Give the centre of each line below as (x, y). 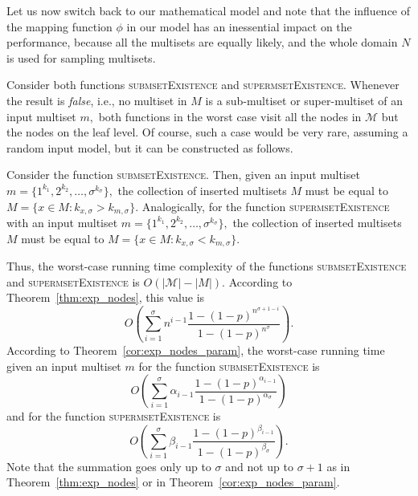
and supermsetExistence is (73, 281)
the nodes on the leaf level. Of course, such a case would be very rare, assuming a (207, 132)
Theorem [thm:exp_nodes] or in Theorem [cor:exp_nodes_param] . (173, 482)
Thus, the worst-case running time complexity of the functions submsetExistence (207, 266)
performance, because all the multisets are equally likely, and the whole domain (202, 42)
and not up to (259, 466)
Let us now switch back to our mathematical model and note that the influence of (209, 10)
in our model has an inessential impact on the (239, 26)
